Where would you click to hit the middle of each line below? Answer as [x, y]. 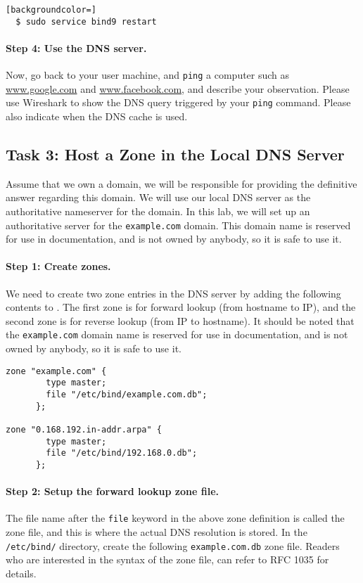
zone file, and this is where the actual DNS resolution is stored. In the [157, 532]
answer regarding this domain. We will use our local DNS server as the [158, 197]
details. [21, 573]
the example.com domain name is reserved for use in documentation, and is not [177, 334]
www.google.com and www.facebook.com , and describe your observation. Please [178, 88]
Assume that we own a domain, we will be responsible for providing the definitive [181, 183]
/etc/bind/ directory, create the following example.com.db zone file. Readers [173, 545]
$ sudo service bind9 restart [86, 21]
